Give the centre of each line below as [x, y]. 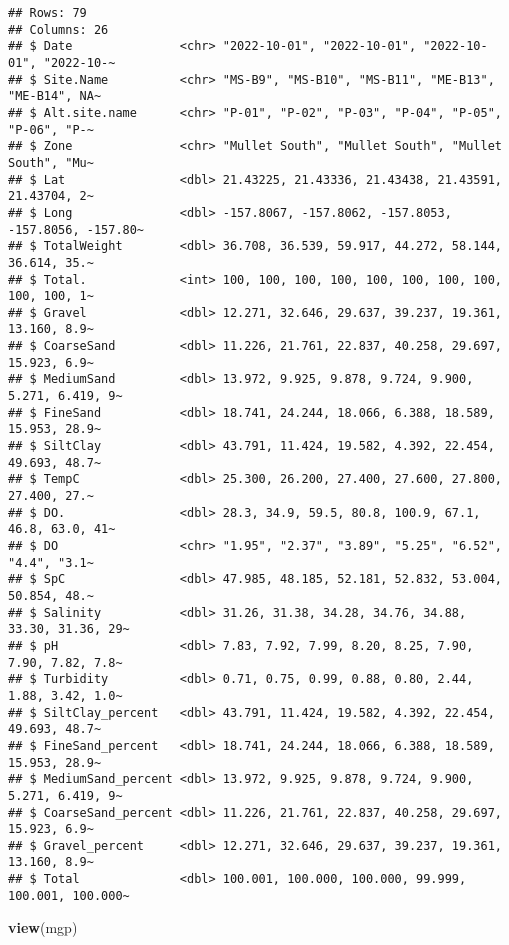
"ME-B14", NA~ [55, 96]
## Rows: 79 [47, 13]
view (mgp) [43, 927]
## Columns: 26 [58, 29]
